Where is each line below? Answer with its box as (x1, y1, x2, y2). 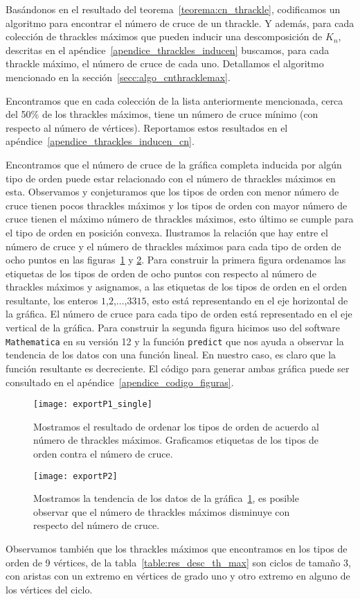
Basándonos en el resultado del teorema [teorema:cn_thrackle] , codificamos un (6, 2, 341, 16)
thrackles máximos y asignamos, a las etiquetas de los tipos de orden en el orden (6, 279, 348, 294)
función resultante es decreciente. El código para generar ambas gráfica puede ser (6, 361, 350, 375)
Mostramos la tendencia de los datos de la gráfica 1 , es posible (33, 491, 299, 505)
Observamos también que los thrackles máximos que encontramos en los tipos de (6, 541, 348, 555)
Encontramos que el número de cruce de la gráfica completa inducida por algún (6, 157, 342, 171)
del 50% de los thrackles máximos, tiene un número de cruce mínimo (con (6, 107, 318, 121)
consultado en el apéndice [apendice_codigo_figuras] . (6, 374, 234, 389)
